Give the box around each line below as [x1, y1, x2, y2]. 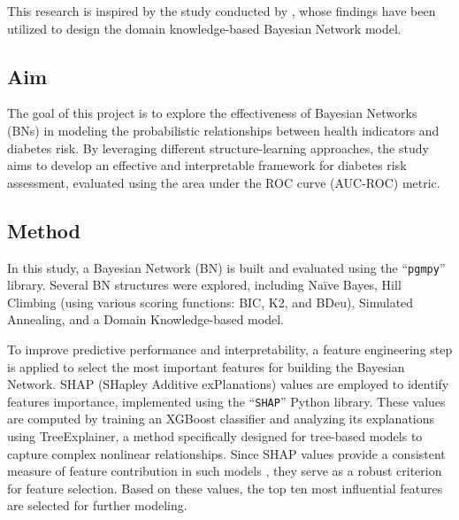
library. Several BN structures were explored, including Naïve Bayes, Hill [7, 276, 402, 294]
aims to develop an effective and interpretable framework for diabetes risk [7, 156, 407, 175]
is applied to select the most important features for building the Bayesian [7, 357, 405, 376]
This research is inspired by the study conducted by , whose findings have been [7, 2, 436, 19]
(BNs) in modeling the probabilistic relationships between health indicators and [7, 120, 440, 139]
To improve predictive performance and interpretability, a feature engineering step [7, 340, 453, 358]
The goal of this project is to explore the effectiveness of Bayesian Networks [7, 104, 417, 122]
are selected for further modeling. [7, 496, 187, 515]
